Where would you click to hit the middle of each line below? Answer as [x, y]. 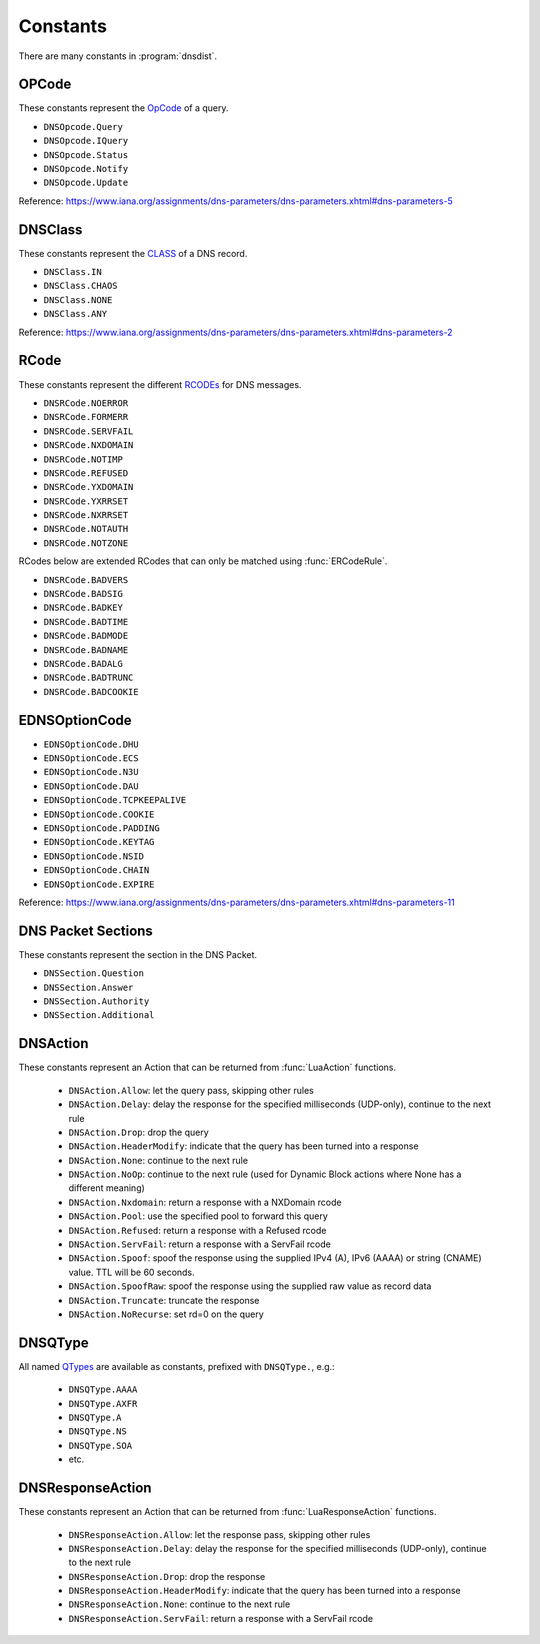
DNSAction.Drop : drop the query [138, 1132]
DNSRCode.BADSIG [83, 594]
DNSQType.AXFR [103, 1403]
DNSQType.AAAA [103, 1389]
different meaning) [106, 1188]
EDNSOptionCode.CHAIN [96, 870]
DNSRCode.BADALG [83, 663]
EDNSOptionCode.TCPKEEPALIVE [115, 800]
